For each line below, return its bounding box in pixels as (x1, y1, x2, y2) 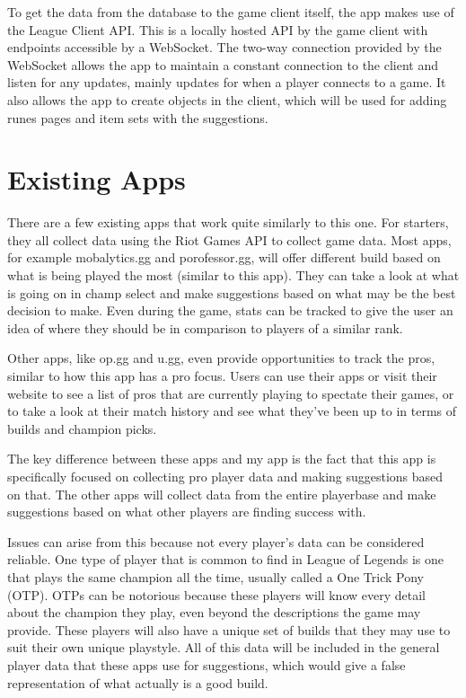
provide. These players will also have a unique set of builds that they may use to (7, 620, 451, 639)
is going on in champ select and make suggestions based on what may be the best (7, 283, 456, 302)
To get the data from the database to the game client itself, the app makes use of (7, 3, 454, 21)
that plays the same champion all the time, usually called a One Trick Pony (7, 567, 425, 586)
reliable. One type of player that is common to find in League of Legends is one (7, 550, 444, 569)
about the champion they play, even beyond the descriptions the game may (7, 603, 421, 622)
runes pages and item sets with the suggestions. (7, 108, 268, 127)
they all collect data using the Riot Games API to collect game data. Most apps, (7, 230, 452, 249)
